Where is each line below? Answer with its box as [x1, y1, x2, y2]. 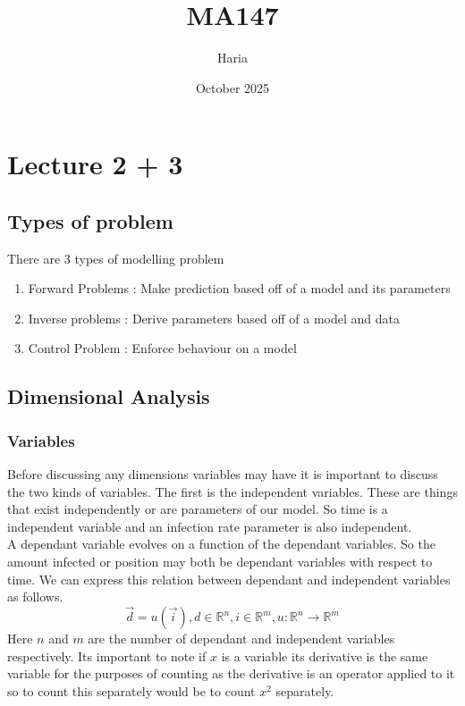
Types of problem [7, 206, 173, 234]
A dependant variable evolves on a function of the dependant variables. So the [7, 534, 435, 553]
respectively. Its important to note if [7, 646, 207, 665]
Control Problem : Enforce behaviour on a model [28, 339, 297, 357]
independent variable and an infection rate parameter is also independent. [7, 517, 412, 535]
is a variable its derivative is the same [221, 646, 428, 665]
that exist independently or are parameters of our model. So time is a [7, 500, 388, 518]
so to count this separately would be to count [7, 681, 256, 700]
